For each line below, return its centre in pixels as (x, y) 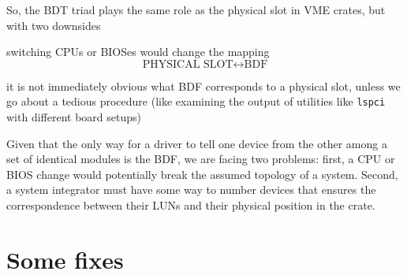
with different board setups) (74, 117)
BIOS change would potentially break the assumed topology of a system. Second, (202, 174)
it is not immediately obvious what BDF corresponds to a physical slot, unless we (203, 85)
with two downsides (54, 25)
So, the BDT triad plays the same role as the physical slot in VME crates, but (196, 9)
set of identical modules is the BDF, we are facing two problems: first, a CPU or (201, 159)
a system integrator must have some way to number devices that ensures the (191, 190)
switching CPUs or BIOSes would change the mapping (138, 52)
